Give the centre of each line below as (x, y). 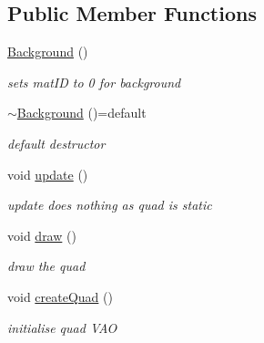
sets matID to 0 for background (94, 82)
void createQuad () (60, 296)
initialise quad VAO (62, 327)
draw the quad (46, 266)
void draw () (42, 235)
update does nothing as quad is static (110, 205)
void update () (48, 174)
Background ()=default (81, 113)
